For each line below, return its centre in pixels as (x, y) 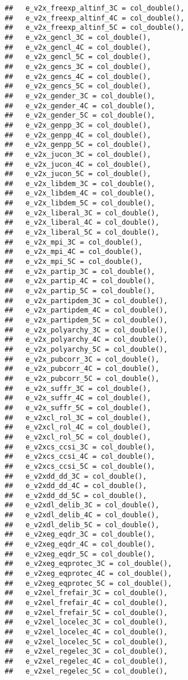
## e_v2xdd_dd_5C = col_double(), (76, 495)
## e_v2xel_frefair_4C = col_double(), (86, 603)
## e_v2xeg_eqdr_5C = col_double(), (80, 554)
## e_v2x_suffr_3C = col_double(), (78, 388)
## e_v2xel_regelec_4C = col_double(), (86, 661)
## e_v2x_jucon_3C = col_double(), (78, 154)
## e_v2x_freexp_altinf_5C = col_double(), (95, 28)
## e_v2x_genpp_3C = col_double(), (78, 125)
